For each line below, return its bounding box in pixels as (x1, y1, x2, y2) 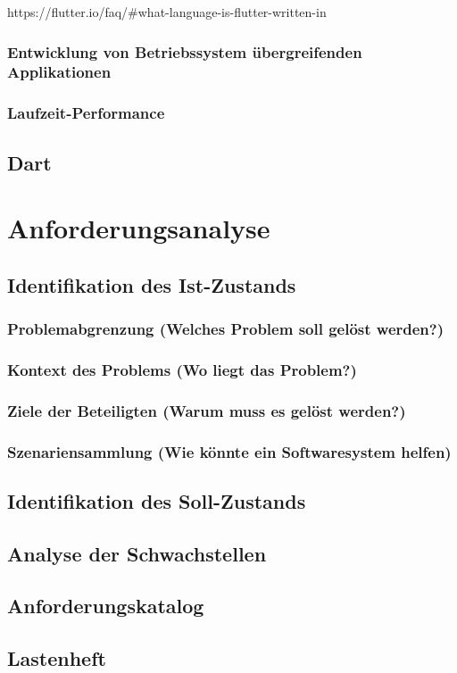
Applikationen (7, 61, 112, 83)
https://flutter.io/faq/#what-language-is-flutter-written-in (7, 3, 327, 21)
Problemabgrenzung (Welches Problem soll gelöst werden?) (7, 318, 445, 340)
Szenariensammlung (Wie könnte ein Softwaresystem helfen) (7, 440, 452, 462)
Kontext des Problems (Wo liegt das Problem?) (7, 358, 357, 380)
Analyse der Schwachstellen (7, 539, 267, 567)
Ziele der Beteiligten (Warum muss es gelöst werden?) (7, 399, 406, 421)
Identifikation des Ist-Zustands (7, 270, 296, 298)
